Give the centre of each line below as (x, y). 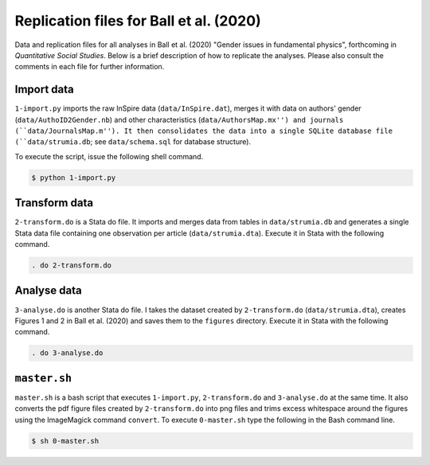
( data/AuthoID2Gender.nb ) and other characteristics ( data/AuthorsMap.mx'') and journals (179, 119)
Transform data (54, 203)
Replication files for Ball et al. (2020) (138, 21)
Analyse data (49, 291)
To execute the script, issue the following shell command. (109, 156)
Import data (45, 90)
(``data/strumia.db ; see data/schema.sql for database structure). (133, 142)
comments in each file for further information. (90, 67)
